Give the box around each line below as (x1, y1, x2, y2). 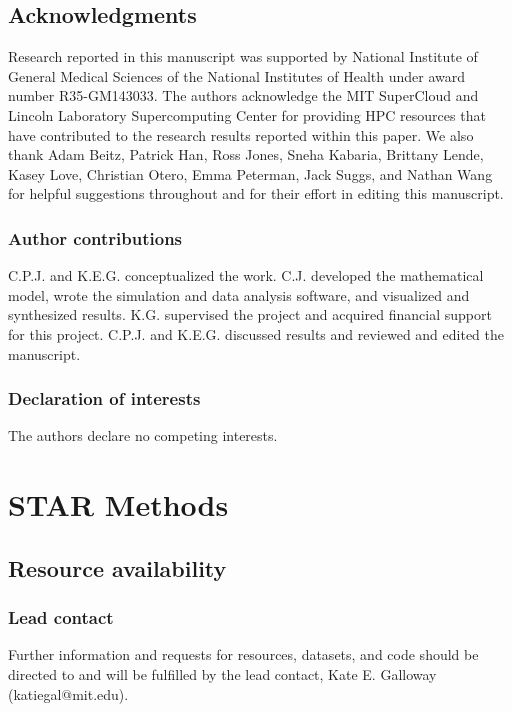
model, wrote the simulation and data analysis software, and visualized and (8, 284, 470, 305)
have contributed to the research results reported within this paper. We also (8, 124, 474, 145)
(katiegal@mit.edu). (8, 683, 129, 704)
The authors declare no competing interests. (8, 425, 278, 446)
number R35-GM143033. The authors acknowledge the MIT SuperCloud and (8, 85, 479, 106)
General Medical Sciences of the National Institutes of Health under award (8, 65, 466, 86)
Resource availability (8, 552, 227, 583)
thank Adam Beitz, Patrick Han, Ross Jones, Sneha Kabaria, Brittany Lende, (8, 144, 484, 165)
